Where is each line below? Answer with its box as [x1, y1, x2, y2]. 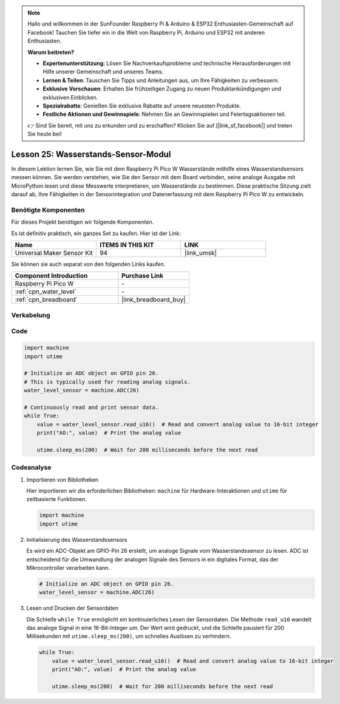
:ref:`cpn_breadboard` [15, 295, 78, 304]
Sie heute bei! [27, 131, 62, 138]
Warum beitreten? [27, 49, 75, 56]
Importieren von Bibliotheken [26, 476, 99, 483]
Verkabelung [11, 310, 51, 319]
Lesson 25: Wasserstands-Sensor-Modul [11, 149, 171, 159]
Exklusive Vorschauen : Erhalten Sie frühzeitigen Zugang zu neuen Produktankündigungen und [42, 85, 282, 92]
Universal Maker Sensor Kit [15, 249, 93, 258]
